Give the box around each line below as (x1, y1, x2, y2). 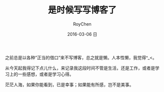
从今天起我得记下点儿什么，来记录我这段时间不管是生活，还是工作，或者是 (5, 65, 155, 71)
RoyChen (73, 21, 92, 27)
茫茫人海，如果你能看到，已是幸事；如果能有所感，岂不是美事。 (5, 82, 134, 88)
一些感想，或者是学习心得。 (18, 71, 74, 77)
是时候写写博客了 (47, 4, 117, 16)
